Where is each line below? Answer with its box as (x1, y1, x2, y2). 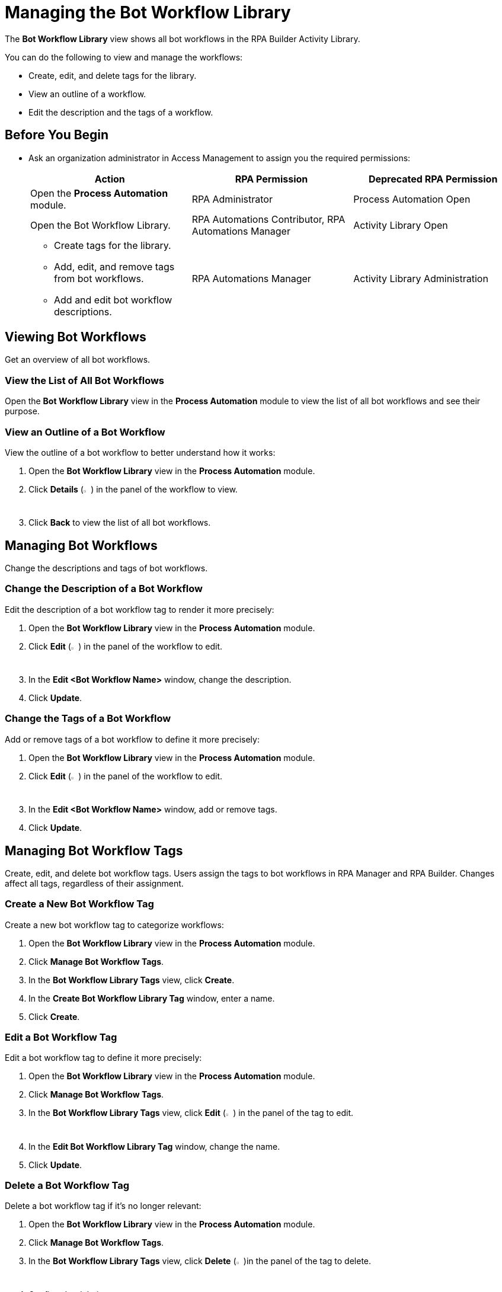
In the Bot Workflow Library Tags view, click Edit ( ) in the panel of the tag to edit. (28, 1108, 354, 1118)
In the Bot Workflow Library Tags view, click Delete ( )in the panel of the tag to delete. (28, 1256, 372, 1267)
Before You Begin (5, 127, 109, 143)
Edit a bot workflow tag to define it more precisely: (5, 1053, 202, 1063)
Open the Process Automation (30, 187, 168, 199)
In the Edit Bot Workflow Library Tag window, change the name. (28, 1141, 280, 1152)
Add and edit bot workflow (54, 293, 172, 306)
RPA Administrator (191, 193, 273, 205)
